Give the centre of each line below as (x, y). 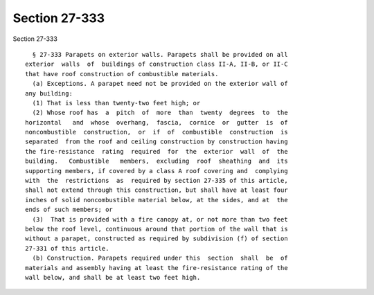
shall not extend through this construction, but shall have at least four (157, 190)
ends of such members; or (69, 210)
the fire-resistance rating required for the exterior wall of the (157, 151)
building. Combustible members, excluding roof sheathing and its (157, 161)
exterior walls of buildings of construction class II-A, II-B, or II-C (157, 64)
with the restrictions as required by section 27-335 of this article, (157, 181)
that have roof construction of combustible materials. (122, 74)
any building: (49, 93)
